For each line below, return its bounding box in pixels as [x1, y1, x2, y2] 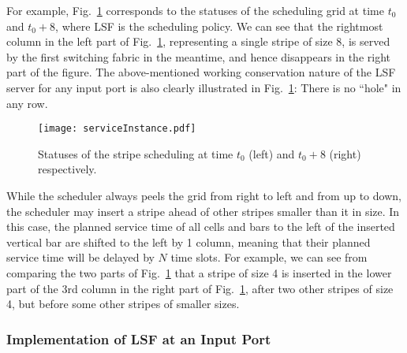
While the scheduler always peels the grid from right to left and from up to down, [6, 188, 401, 203]
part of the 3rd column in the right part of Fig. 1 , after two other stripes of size [6, 280, 394, 296]
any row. [6, 95, 48, 111]
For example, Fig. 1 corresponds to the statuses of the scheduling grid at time [6, 2, 384, 18]
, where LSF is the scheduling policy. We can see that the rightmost [55, 17, 383, 34]
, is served [342, 33, 390, 50]
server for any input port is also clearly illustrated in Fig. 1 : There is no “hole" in [6, 79, 401, 95]
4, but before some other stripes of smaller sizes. [6, 295, 240, 312]
